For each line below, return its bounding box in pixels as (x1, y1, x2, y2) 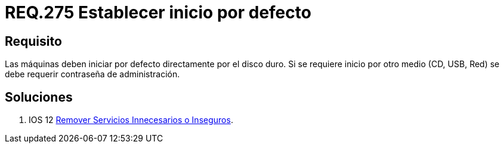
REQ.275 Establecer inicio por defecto (5, 2, 311, 23)
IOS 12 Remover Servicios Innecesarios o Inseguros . (29, 115, 233, 125)
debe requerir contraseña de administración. (5, 69, 180, 80)
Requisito (5, 33, 62, 49)
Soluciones (5, 89, 73, 105)
